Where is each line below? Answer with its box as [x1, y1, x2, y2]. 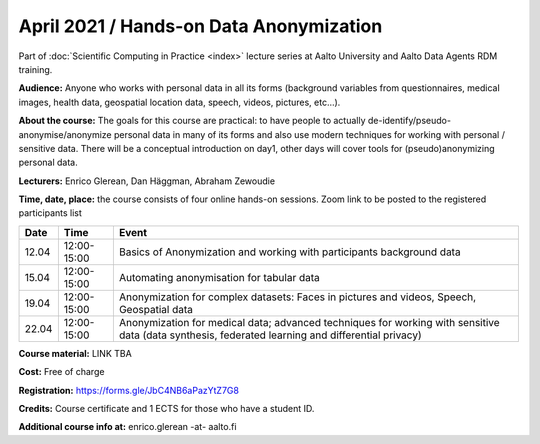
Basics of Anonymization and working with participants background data [118, 245, 461, 259]
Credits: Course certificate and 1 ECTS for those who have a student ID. [18, 403, 315, 415]
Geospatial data [118, 302, 194, 316]
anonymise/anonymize [18, 128, 112, 140]
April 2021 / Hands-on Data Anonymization [18, 15, 383, 37]
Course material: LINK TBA [18, 347, 132, 359]
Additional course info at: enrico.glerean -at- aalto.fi [18, 421, 237, 433]
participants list [18, 207, 82, 219]
